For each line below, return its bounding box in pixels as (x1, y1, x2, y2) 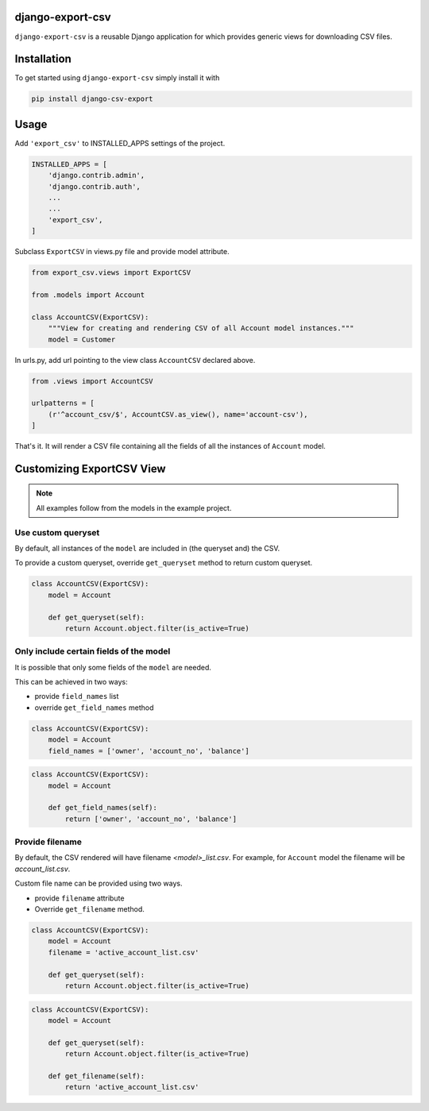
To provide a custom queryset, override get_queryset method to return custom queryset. (14, 558, 313, 568)
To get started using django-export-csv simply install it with (14, 73, 220, 83)
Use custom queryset (14, 527, 100, 538)
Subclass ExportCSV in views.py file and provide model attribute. (14, 247, 230, 257)
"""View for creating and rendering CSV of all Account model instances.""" (48, 324, 354, 333)
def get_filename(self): (48, 1071, 145, 1080)
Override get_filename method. (34, 905, 145, 914)
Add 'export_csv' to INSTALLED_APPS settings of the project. (14, 138, 226, 148)
